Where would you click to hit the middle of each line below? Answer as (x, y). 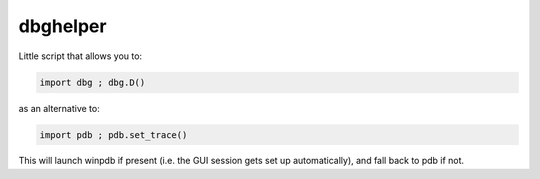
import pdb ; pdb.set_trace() (113, 134)
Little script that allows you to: (80, 56)
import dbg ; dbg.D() (92, 82)
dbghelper (62, 26)
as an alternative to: (59, 108)
